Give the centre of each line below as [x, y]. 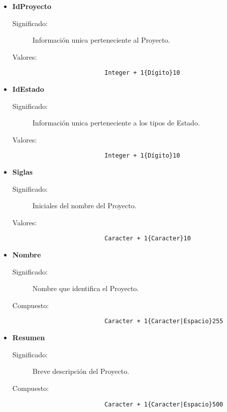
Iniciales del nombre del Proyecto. [84, 205]
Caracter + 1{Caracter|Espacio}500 [164, 404]
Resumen [29, 337]
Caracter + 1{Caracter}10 [147, 239]
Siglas [22, 172]
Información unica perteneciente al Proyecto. [101, 40]
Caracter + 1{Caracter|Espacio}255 [164, 321]
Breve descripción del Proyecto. [81, 371]
